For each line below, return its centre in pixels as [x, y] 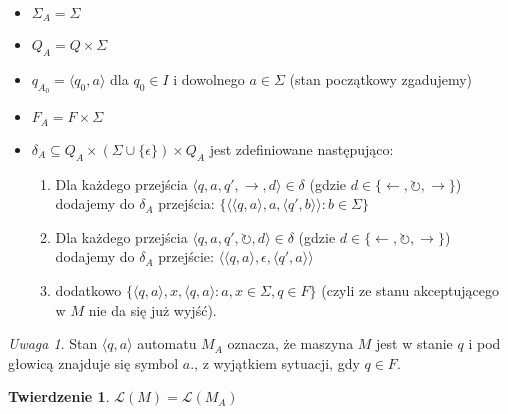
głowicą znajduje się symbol [93, 362]
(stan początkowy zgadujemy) [381, 79]
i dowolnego [209, 79]
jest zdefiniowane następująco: [301, 148]
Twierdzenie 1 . [59, 396]
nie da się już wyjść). [152, 309]
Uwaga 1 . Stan [53, 343]
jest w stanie [414, 343]
